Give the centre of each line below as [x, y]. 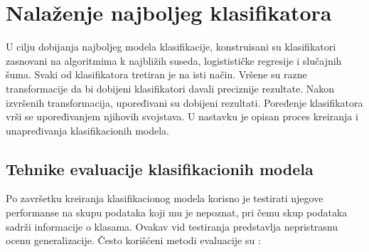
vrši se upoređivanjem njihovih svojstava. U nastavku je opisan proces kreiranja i [182, 116]
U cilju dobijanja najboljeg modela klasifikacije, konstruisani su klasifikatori [171, 47]
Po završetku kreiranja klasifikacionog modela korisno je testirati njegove [165, 198]
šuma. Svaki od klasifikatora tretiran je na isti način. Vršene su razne [156, 74]
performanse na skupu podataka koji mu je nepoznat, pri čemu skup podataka [177, 212]
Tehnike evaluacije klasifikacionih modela [160, 168]
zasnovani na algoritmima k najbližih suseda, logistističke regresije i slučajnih [174, 60]
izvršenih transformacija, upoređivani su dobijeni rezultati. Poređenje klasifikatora [184, 102]
